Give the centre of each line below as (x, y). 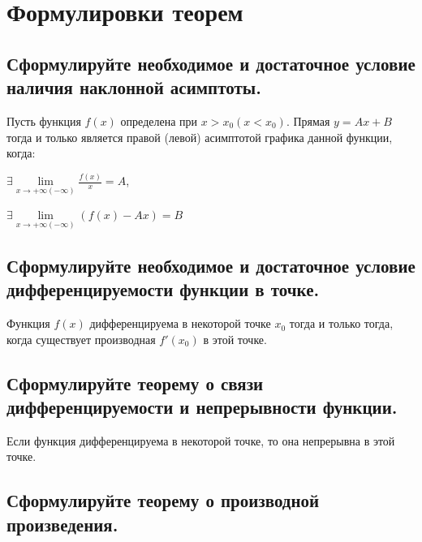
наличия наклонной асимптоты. (134, 87)
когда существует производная (81, 339)
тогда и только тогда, (341, 323)
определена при (159, 120)
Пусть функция (44, 120)
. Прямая (308, 120)
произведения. (62, 524)
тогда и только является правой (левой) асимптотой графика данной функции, (200, 137)
